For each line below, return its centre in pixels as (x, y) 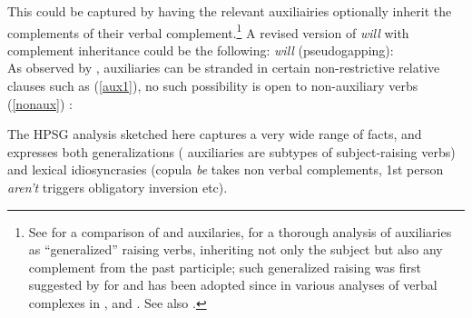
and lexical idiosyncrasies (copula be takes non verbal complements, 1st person (226, 169)
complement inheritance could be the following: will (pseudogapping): (201, 50)
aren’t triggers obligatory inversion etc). (118, 187)
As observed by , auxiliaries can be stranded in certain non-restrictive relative (224, 68)
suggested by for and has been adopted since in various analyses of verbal (233, 285)
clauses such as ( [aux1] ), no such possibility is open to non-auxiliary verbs (213, 86)
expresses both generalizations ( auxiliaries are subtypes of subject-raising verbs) (231, 151)
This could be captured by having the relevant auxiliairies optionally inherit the (230, 11)
